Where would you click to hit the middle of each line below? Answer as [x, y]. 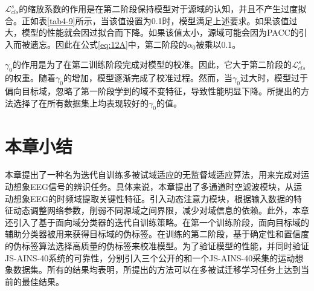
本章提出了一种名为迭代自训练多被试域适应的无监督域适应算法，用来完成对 [153, 175]
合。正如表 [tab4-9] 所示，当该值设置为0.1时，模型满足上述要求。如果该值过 [151, 20]
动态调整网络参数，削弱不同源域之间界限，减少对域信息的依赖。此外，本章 [161, 210]
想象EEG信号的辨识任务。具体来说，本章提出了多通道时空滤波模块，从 [153, 187]
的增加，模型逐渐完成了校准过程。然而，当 [148, 78]
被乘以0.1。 [218, 44]
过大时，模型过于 [274, 78]
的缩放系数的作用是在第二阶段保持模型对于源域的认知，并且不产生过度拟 [163, 8]
